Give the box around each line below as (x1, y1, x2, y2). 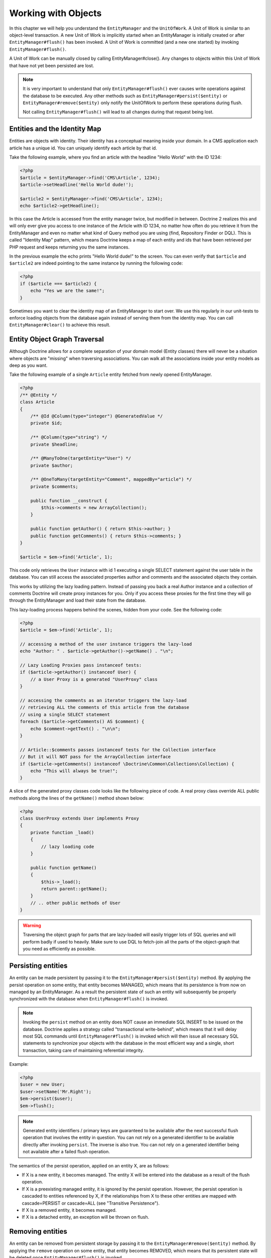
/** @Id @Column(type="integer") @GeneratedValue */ (30, 413, 163, 419)
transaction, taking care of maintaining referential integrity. (23, 1047, 144, 1053)
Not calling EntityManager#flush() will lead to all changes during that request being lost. (23, 109, 214, 115)
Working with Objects (9, 8, 102, 19)
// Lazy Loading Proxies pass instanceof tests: (20, 662, 142, 668)
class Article (20, 399, 55, 405)
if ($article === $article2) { (20, 281, 97, 286)
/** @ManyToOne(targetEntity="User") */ (30, 455, 131, 461)
